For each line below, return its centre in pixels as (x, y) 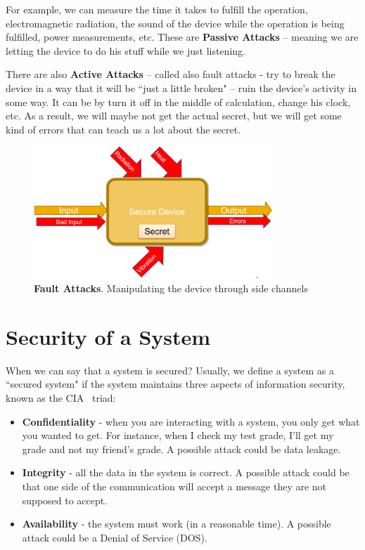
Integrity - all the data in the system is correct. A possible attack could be (186, 472)
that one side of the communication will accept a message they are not (174, 486)
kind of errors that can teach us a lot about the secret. (123, 129)
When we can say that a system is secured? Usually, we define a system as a (170, 370)
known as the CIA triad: (61, 397)
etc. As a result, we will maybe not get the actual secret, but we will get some (174, 116)
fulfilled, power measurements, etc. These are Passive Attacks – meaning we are (182, 37)
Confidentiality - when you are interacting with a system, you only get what (191, 421)
